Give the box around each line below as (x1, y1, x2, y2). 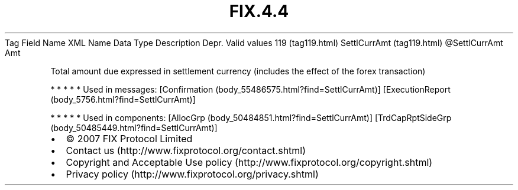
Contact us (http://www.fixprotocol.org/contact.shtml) (66, 144, 306, 156)
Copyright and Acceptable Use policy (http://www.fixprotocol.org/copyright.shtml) (66, 156, 433, 168)
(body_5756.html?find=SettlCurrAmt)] (50, 94, 196, 104)
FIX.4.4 (229, 1, 289, 21)
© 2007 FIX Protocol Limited (66, 132, 193, 145)
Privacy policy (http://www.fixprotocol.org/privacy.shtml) (66, 168, 319, 180)
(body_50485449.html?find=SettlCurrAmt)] (50, 122, 218, 133)
